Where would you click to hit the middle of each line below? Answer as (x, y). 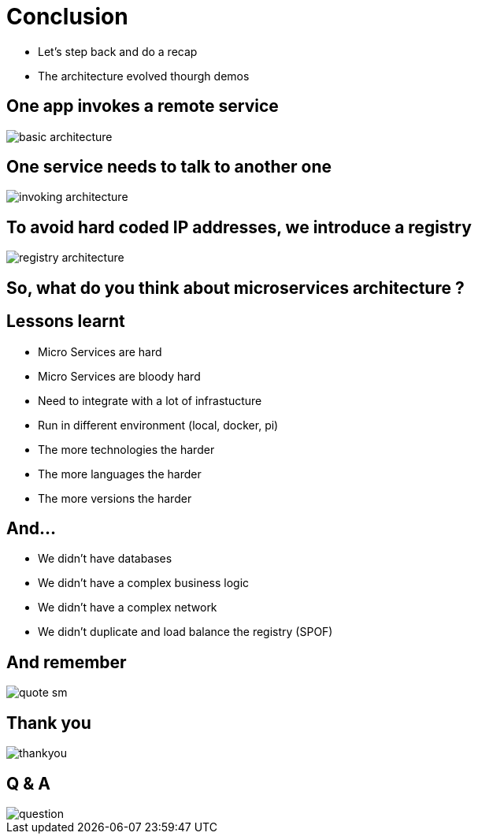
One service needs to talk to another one (169, 167)
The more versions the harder (115, 498)
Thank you (49, 723)
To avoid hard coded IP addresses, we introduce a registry (239, 227)
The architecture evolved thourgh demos (144, 76)
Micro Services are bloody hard (119, 376)
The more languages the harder (120, 474)
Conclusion (67, 17)
